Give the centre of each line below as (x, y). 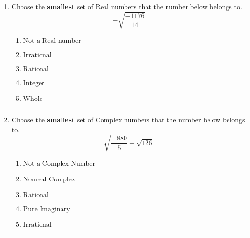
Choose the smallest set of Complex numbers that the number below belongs (128, 120)
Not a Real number (52, 41)
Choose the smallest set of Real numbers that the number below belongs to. (127, 6)
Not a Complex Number (59, 164)
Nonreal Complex (49, 179)
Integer (34, 84)
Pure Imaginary (47, 209)
